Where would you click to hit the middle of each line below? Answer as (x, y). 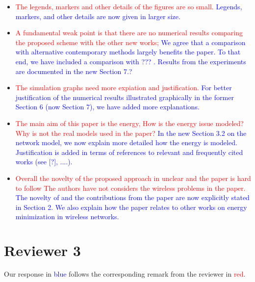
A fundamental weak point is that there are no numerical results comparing (129, 33)
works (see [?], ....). (44, 162)
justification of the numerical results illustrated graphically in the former (125, 97)
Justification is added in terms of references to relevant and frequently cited (129, 152)
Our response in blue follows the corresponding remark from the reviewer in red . (125, 274)
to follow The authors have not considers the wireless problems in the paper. (130, 188)
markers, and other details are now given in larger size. (98, 16)
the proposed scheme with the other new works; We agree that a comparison (130, 42)
